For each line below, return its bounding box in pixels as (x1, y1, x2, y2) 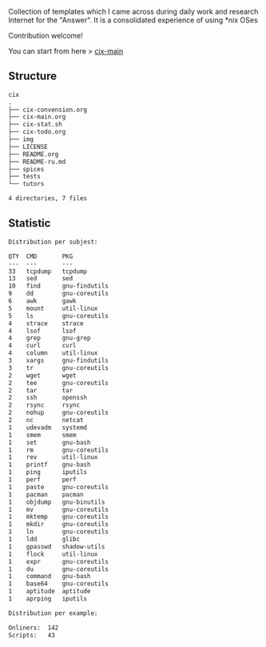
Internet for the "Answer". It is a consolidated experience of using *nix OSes (8, 15, 258, 25)
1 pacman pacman (8, 490, 84, 499)
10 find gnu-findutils (8, 282, 109, 291)
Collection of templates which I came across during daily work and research (8, 7, 259, 16)
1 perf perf (8, 476, 77, 484)
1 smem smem (8, 431, 77, 439)
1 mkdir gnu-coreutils (8, 520, 109, 528)
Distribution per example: (8, 609, 98, 617)
